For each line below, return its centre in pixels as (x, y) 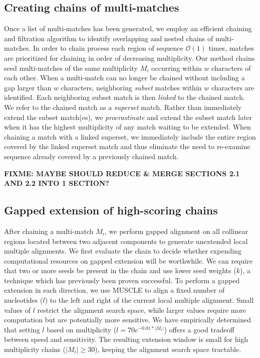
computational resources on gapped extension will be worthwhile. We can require (128, 260)
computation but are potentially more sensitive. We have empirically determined (128, 320)
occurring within (177, 68)
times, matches (231, 48)
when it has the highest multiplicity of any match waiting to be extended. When (127, 127)
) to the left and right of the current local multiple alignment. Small (149, 300)
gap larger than (28, 87)
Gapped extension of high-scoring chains (111, 210)
